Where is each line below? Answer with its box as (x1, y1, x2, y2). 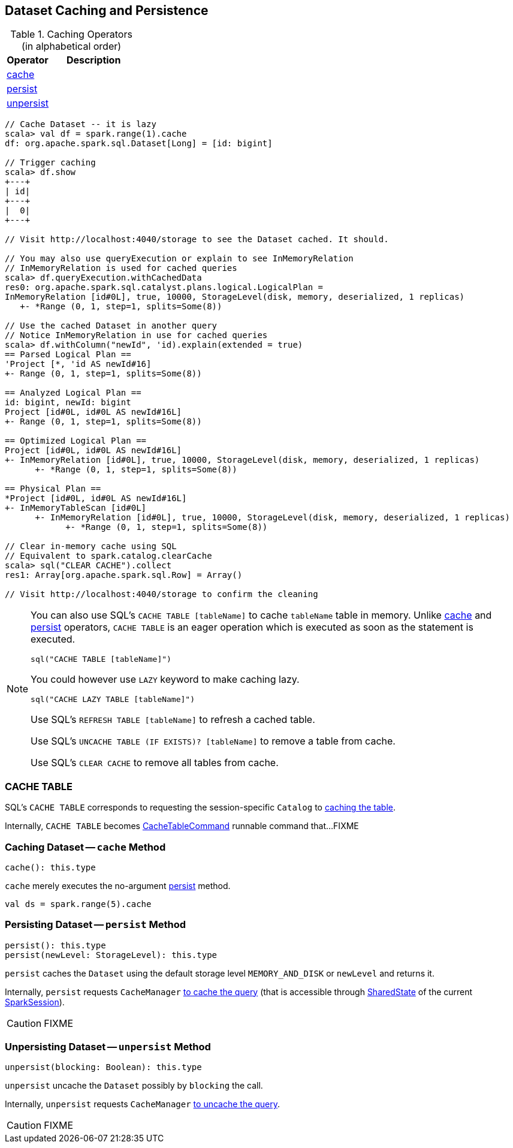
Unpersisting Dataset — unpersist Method (5, 1041, 211, 1053)
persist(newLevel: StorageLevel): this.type (5, 950, 218, 960)
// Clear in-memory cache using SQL (5, 541, 177, 552)
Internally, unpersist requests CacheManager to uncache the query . (5, 1099, 280, 1110)
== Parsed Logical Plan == (5, 349, 131, 360)
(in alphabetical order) (22, 40, 122, 53)
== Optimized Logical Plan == (5, 436, 147, 446)
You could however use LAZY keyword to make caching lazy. (31, 673, 300, 686)
